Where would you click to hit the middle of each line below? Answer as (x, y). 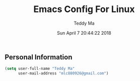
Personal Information (39, 57)
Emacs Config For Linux (84, 9)
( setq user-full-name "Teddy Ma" (40, 69)
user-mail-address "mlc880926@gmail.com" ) (63, 73)
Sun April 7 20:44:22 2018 (84, 33)
